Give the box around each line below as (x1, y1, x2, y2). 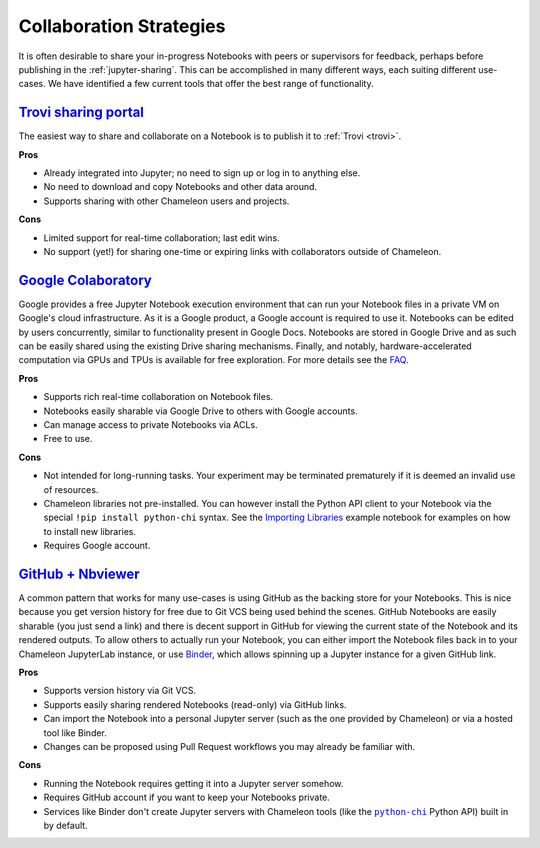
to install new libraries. (43, 525, 137, 537)
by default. (43, 819, 89, 831)
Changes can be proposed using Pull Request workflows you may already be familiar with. (43, 740, 416, 752)
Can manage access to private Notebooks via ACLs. (43, 419, 259, 430)
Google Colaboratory (18, 271, 152, 289)
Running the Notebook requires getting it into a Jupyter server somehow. (43, 777, 344, 789)
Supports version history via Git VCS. (43, 685, 197, 697)
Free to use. (43, 433, 93, 445)
